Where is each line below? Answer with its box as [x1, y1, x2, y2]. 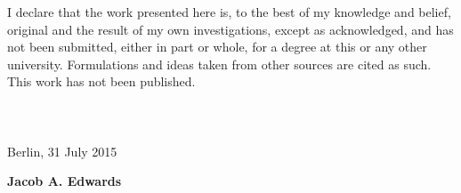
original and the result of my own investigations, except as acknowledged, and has [7, 20, 454, 38]
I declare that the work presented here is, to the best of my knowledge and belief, [7, 3, 451, 20]
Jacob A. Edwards [7, 172, 122, 190]
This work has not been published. [7, 72, 196, 91]
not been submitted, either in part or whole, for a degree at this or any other [7, 37, 427, 56]
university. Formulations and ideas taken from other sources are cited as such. [7, 54, 432, 73]
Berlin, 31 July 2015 [7, 141, 117, 160]
